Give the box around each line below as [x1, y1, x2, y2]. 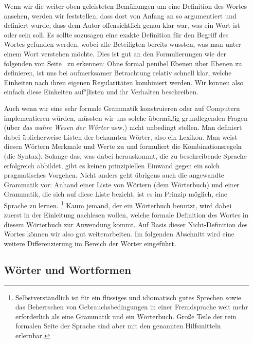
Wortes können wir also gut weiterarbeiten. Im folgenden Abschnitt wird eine [4, 229, 235, 239]
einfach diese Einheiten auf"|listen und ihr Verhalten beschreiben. [4, 87, 199, 97]
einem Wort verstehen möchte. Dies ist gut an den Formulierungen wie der [4, 48, 226, 58]
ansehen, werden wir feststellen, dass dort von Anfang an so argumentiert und [4, 10, 236, 20]
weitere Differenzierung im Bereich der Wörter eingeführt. [4, 238, 176, 248]
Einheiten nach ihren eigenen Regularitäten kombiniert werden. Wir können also [4, 77, 244, 87]
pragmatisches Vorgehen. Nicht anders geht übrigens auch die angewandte [4, 170, 224, 180]
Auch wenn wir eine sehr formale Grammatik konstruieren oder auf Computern [4, 103, 240, 113]
